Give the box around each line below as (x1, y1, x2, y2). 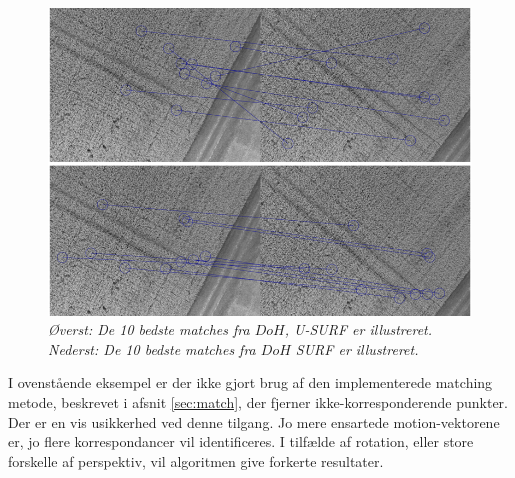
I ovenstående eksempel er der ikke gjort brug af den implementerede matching (8, 372, 493, 393)
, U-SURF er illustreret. (284, 319, 433, 340)
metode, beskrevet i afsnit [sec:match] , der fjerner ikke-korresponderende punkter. (8, 391, 508, 412)
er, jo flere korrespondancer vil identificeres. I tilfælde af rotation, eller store (8, 431, 474, 452)
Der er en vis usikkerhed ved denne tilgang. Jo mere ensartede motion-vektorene (8, 411, 500, 432)
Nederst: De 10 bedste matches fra (48, 338, 256, 359)
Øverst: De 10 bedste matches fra (48, 319, 250, 340)
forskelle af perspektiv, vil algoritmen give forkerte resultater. (8, 450, 384, 471)
